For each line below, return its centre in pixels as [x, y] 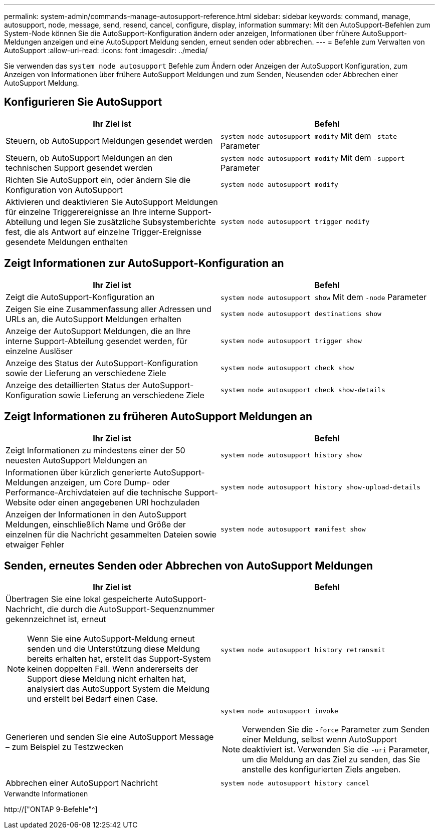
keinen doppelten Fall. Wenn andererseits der [113, 669]
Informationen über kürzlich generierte [78, 472]
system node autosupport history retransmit [303, 650]
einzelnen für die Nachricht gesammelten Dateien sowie [111, 534]
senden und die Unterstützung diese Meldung [114, 649]
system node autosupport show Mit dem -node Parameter [323, 297]
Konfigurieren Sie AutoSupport [83, 102]
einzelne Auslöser [39, 351]
